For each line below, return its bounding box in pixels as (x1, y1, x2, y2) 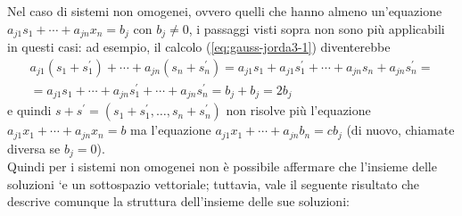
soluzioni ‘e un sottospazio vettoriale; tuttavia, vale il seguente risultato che (7, 174, 420, 193)
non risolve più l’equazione (226, 101, 371, 120)
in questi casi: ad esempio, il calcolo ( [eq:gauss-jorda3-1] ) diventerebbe (7, 37, 391, 56)
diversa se (7, 138, 61, 157)
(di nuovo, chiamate (346, 120, 455, 139)
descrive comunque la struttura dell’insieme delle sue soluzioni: (7, 192, 350, 211)
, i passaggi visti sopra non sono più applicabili (188, 19, 445, 37)
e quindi (7, 101, 52, 120)
